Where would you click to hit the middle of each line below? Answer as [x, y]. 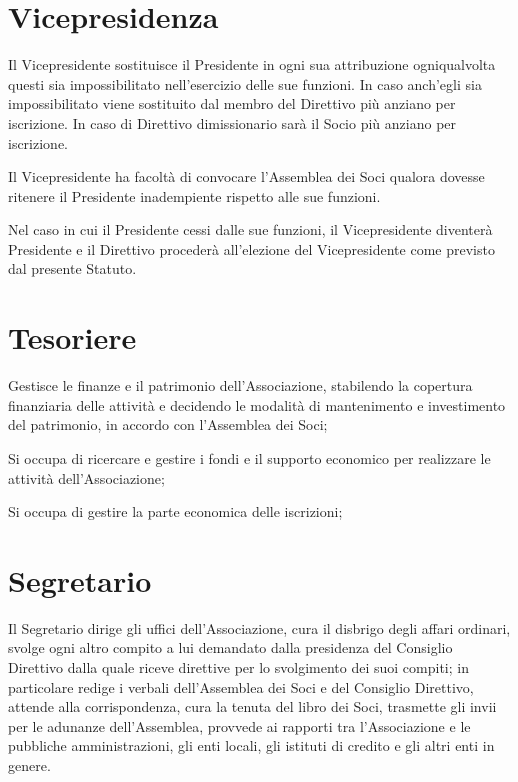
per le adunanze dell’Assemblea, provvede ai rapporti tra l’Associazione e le [239, 725]
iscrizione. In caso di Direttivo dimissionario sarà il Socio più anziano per [232, 122]
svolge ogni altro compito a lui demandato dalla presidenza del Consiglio [230, 647]
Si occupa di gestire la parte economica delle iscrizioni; [175, 511]
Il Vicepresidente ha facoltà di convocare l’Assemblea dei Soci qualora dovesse [246, 176]
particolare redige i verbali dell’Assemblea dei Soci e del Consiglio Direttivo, [241, 686]
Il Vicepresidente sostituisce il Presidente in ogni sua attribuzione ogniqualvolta [252, 64]
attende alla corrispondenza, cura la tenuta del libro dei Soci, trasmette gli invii [252, 706]
